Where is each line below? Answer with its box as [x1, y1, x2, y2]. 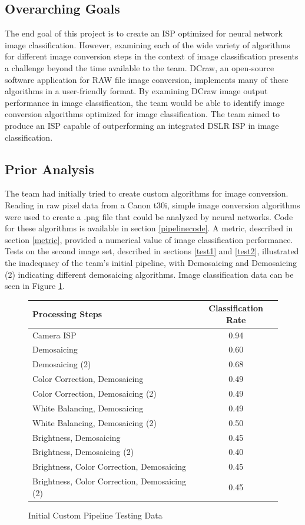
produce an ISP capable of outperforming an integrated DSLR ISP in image [5, 119, 279, 131]
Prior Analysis [5, 160, 94, 178]
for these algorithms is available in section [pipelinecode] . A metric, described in [5, 222, 293, 234]
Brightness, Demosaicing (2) [32, 446, 134, 458]
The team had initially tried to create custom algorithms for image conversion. [5, 187, 289, 200]
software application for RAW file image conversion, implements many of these [5, 73, 289, 85]
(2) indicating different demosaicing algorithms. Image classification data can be [5, 268, 294, 280]
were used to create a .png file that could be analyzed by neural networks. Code [5, 210, 293, 222]
